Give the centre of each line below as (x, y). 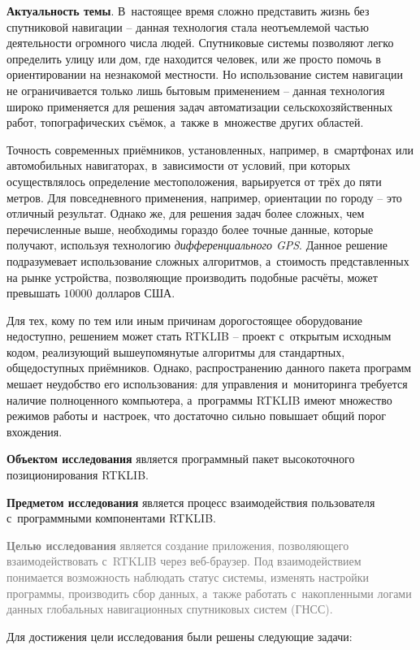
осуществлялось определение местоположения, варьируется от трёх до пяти (194, 181)
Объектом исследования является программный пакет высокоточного (181, 459)
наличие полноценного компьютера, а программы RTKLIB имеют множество (199, 399)
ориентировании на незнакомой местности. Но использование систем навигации (205, 74)
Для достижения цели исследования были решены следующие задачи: (180, 636)
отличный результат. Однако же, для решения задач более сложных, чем (186, 213)
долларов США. (136, 293)
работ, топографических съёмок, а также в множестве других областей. (185, 122)
